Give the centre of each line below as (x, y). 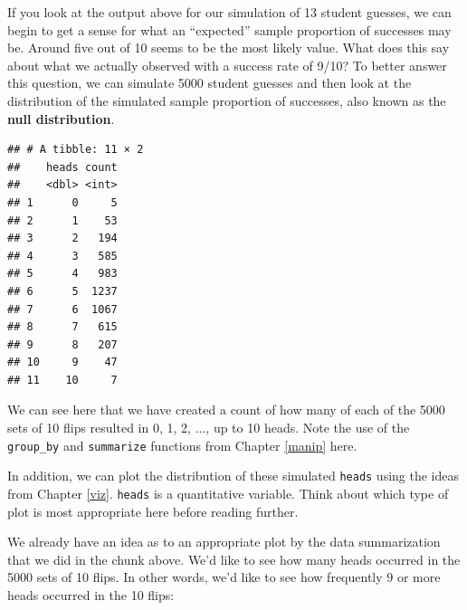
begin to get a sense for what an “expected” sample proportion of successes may (229, 29)
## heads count (62, 167)
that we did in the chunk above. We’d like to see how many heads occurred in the (234, 559)
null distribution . (61, 118)
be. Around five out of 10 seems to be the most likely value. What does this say (229, 48)
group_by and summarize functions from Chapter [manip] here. (182, 445)
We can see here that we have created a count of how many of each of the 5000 (226, 410)
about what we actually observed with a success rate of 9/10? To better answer (227, 65)
